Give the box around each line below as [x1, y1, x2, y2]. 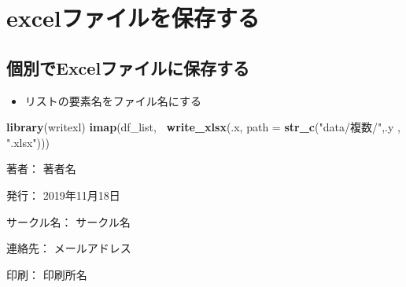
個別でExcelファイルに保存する [6, 55, 250, 79]
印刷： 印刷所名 [6, 266, 87, 282]
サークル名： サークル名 [6, 213, 131, 230]
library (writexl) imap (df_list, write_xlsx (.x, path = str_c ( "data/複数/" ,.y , [6, 119, 400, 135]
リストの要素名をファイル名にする [24, 92, 201, 109]
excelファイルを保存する [6, 2, 260, 34]
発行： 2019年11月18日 [6, 186, 120, 203]
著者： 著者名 [6, 160, 76, 177]
